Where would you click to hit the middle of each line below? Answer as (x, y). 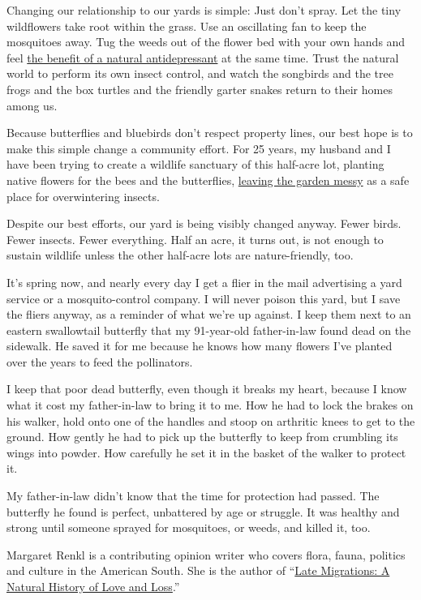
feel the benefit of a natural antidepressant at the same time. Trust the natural (203, 57)
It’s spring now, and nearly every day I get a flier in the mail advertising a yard (204, 282)
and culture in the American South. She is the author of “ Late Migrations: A (198, 570)
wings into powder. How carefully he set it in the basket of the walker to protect (206, 452)
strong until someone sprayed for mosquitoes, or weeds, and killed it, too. (189, 527)
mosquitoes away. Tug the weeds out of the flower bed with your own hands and (206, 42)
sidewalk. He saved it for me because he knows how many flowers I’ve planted (200, 346)
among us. (32, 105)
